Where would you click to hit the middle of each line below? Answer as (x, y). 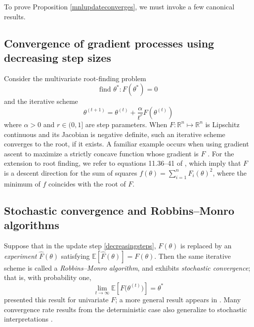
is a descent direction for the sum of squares (71, 172)
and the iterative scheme (41, 101)
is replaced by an (206, 245)
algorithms (32, 225)
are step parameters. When (126, 124)
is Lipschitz (222, 124)
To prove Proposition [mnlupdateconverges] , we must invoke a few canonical (119, 6)
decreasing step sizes (58, 57)
